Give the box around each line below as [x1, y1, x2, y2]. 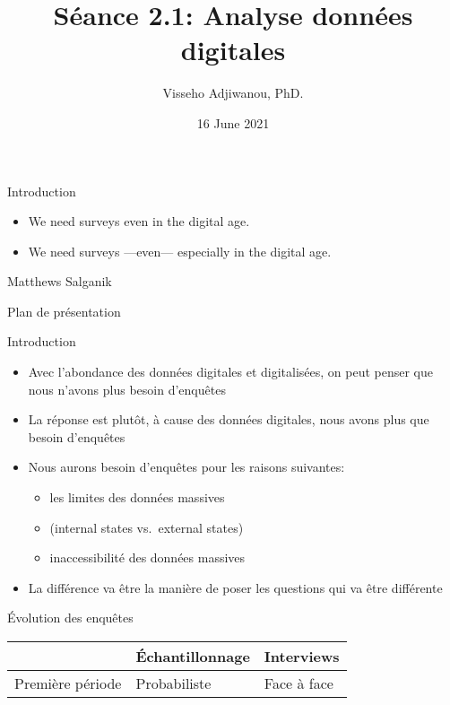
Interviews [264, 646, 340, 666]
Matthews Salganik [7, 272, 112, 291]
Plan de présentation [7, 301, 121, 320]
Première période [14, 673, 122, 693]
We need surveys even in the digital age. [28, 212, 250, 231]
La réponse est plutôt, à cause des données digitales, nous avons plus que [28, 410, 429, 429]
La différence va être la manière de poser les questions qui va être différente [28, 578, 443, 596]
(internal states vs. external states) [49, 518, 244, 536]
